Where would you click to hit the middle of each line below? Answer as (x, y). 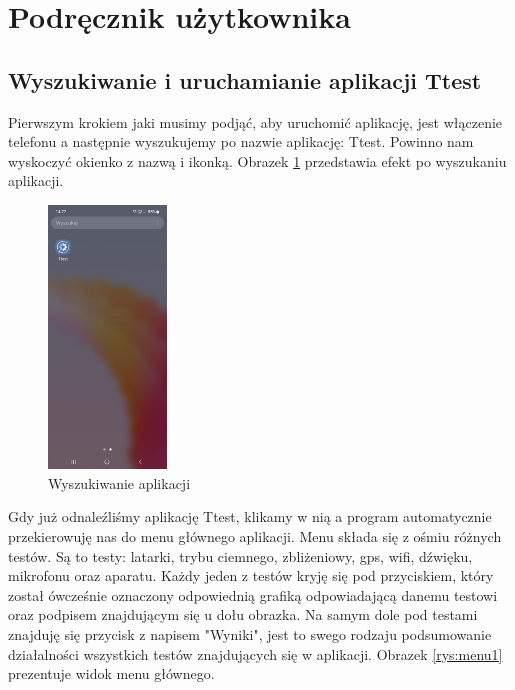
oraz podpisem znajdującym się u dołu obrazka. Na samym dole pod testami (243, 614)
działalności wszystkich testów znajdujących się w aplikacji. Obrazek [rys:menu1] (255, 653)
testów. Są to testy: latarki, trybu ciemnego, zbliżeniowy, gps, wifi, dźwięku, (240, 555)
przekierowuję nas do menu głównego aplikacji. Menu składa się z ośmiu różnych (255, 536)
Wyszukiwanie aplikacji (119, 482)
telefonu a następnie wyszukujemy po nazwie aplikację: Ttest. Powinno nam (241, 141)
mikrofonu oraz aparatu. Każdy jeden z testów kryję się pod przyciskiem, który (251, 575)
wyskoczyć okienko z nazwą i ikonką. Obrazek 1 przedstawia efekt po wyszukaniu (257, 160)
